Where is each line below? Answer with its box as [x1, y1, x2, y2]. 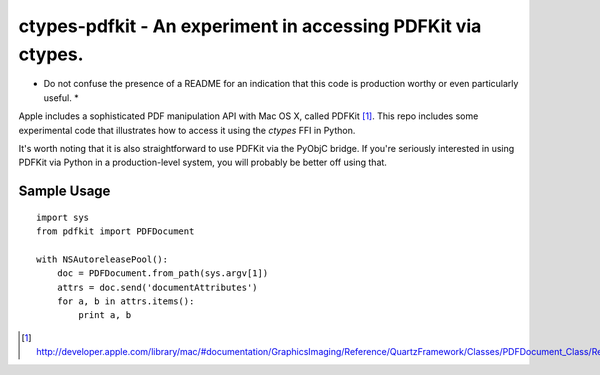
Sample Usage [18, 183, 111, 200]
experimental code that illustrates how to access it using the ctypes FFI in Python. [18, 124, 356, 136]
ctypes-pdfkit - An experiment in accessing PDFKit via [18, 15, 482, 37]
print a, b [78, 310, 132, 321]
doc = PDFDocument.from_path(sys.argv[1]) [56, 268, 269, 279]
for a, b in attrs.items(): [56, 296, 195, 307]
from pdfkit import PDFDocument [36, 226, 195, 237]
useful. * [43, 91, 79, 104]
